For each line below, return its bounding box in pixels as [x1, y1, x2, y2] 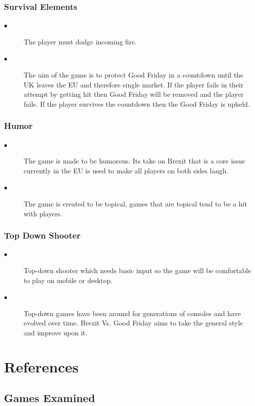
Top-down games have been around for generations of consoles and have [24, 308, 241, 318]
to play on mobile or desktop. [24, 275, 113, 285]
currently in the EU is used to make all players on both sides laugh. [24, 165, 228, 175]
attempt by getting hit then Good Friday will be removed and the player [24, 89, 244, 99]
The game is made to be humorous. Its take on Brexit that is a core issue [24, 156, 246, 166]
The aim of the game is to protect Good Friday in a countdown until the [24, 70, 244, 80]
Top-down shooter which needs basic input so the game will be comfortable [24, 265, 251, 275]
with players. [24, 208, 63, 218]
